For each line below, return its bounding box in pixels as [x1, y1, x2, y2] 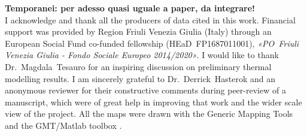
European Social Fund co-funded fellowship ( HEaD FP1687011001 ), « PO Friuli [5, 37, 299, 49]
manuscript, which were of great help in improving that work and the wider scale [5, 95, 302, 108]
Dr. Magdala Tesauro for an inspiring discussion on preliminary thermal [5, 60, 272, 72]
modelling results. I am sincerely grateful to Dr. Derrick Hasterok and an [5, 72, 276, 84]
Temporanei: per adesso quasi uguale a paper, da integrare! [5, 2, 255, 14]
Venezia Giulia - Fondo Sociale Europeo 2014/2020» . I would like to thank [5, 49, 279, 61]
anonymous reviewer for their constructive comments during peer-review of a [5, 84, 286, 96]
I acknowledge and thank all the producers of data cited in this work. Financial [5, 13, 296, 26]
